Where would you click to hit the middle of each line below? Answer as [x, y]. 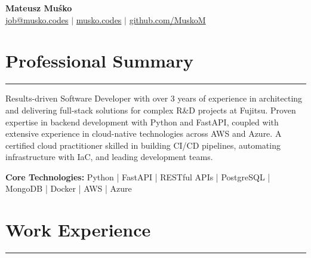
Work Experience [78, 230]
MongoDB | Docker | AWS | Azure [69, 188]
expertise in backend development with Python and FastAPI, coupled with [142, 122]
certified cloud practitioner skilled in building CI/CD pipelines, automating [143, 145]
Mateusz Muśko [39, 8]
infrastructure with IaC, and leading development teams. [109, 157]
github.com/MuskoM [167, 19]
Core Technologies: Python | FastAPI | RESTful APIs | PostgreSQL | [138, 176]
